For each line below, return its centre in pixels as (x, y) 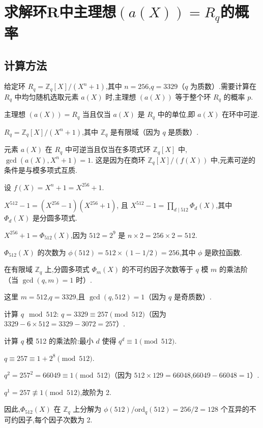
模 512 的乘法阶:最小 (60, 341)
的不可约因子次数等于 (157, 269)
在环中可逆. (241, 114)
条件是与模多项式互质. (41, 170)
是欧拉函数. (223, 252)
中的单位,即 (176, 114)
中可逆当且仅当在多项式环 (108, 149)
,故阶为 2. (96, 392)
